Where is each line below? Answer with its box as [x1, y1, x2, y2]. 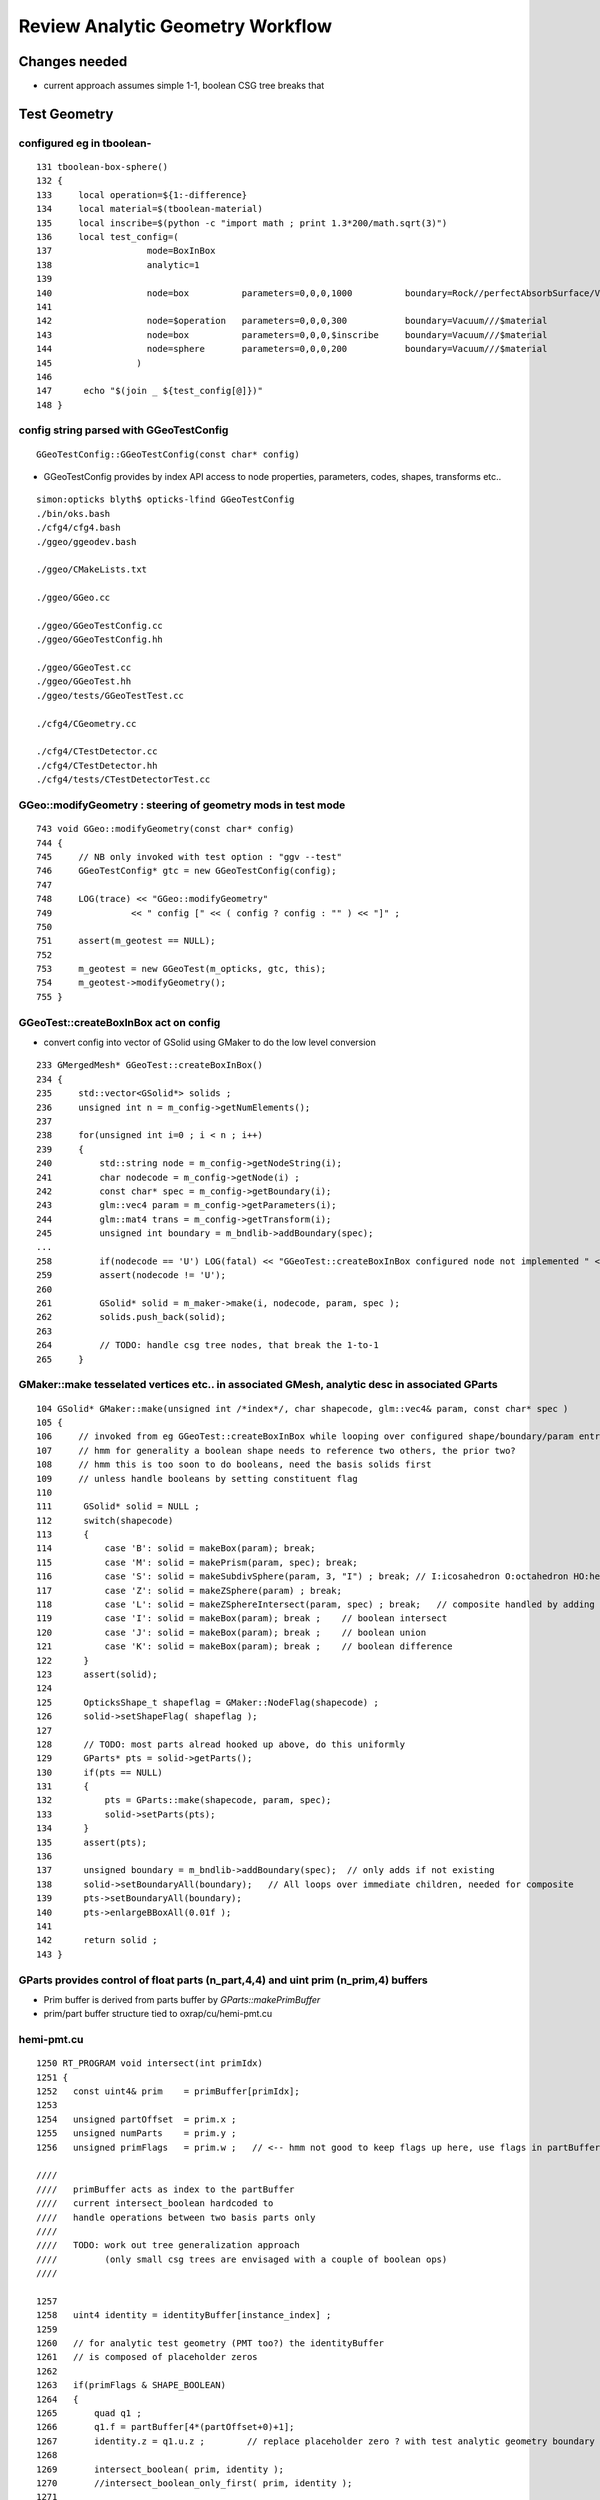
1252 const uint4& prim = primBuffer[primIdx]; [36, 2086, 300, 2097]
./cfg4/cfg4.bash [36, 522, 121, 534]
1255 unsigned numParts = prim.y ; [36, 2128, 237, 2139]
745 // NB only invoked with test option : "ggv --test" [36, 851, 342, 862]
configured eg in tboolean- [18, 136, 152, 150]
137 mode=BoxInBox [36, 245, 216, 257]
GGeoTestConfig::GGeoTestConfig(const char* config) [36, 448, 300, 460]
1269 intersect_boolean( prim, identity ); [36, 2463, 285, 2475]
